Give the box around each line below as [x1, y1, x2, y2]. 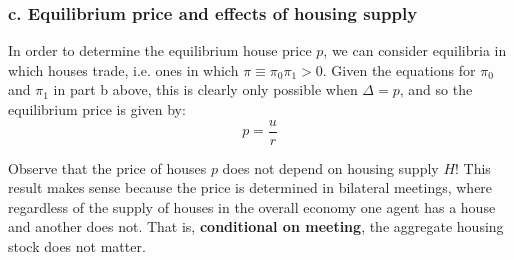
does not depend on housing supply [222, 157, 439, 178]
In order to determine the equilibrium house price [8, 40, 312, 61]
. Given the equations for [322, 59, 476, 80]
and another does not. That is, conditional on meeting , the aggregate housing [8, 216, 504, 237]
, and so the [399, 79, 473, 100]
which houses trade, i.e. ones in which [8, 59, 239, 80]
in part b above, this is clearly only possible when [53, 79, 358, 100]
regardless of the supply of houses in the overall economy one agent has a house [8, 196, 496, 217]
